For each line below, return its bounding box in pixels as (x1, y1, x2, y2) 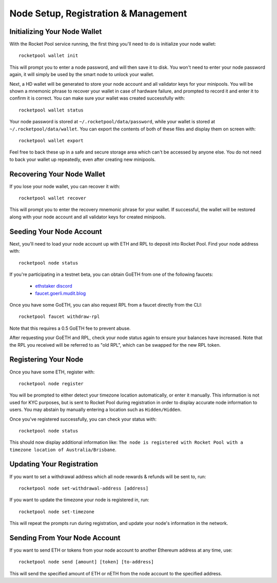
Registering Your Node (9, 355, 84, 364)
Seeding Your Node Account (9, 227, 102, 236)
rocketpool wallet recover (18, 195, 87, 201)
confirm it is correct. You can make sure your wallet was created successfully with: (9, 95, 185, 101)
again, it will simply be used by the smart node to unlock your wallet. (9, 71, 154, 78)
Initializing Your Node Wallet (9, 27, 102, 36)
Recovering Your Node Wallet (9, 170, 105, 178)
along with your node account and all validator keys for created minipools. (9, 214, 166, 220)
